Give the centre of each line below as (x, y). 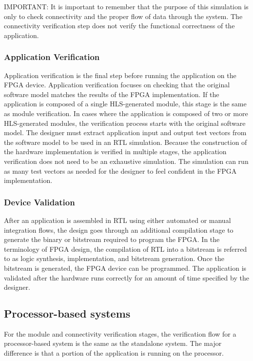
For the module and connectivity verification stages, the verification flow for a (120, 333)
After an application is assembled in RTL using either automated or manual (117, 220)
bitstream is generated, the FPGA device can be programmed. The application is (125, 268)
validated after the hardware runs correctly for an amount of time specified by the (126, 277)
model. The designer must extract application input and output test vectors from (125, 132)
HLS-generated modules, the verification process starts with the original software (125, 123)
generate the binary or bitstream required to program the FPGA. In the (112, 239)
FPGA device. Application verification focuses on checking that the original (117, 85)
